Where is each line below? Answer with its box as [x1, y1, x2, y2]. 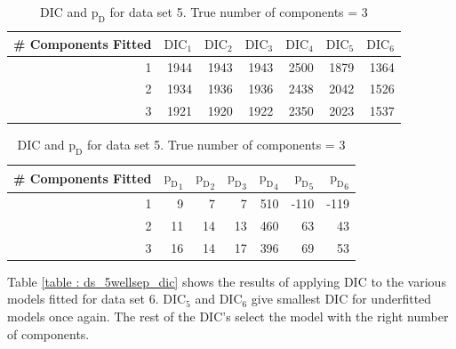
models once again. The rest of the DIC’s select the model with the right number [7, 307, 449, 326]
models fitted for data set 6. [7, 289, 159, 308]
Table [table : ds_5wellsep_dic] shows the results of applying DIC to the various [7, 272, 446, 290]
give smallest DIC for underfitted [251, 289, 432, 308]
